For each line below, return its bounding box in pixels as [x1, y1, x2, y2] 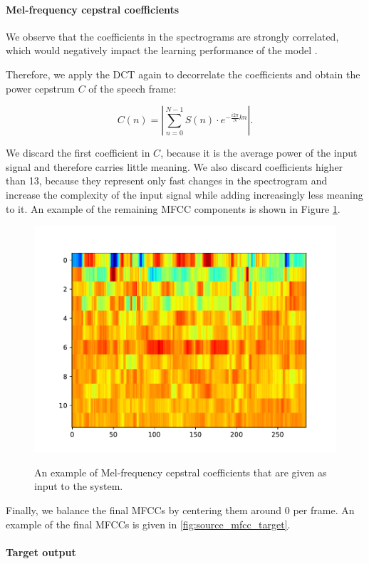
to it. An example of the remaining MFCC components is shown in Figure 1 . [6, 201, 341, 216]
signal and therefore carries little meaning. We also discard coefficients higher [6, 159, 343, 174]
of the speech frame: [88, 80, 177, 95]
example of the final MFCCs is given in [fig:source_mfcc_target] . [6, 516, 291, 531]
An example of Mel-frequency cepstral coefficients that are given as [34, 464, 327, 479]
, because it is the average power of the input [160, 145, 358, 160]
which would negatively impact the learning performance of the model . [6, 43, 318, 58]
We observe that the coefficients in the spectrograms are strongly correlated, [6, 28, 339, 43]
